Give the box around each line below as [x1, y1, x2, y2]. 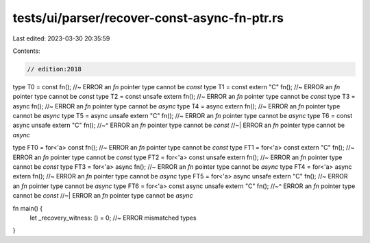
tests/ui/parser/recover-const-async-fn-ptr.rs [12, 10, 284, 25]
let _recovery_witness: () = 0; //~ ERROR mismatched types [29, 213, 197, 222]
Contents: [12, 47, 40, 55]
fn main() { [12, 204, 43, 212]
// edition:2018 [27, 65, 82, 73]
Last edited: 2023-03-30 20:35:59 [12, 34, 110, 43]
